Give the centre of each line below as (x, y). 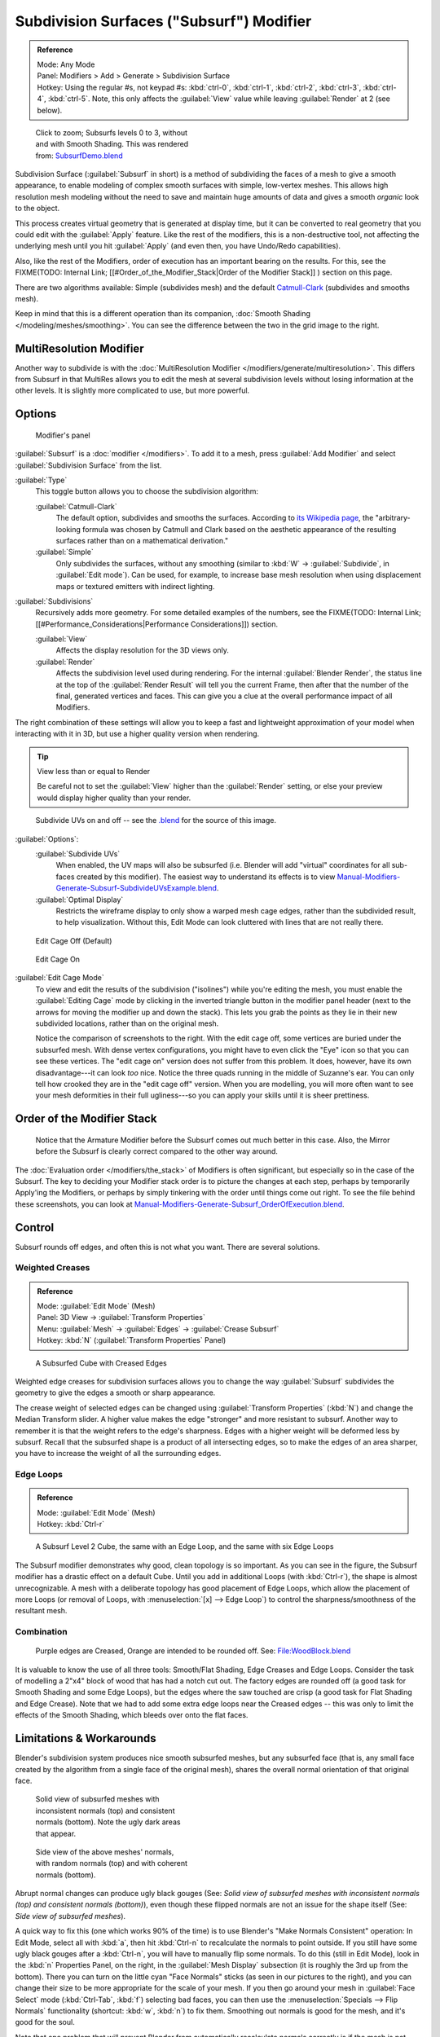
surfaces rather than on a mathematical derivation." (142, 540)
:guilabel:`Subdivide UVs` (78, 854)
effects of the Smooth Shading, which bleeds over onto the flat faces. (132, 1715)
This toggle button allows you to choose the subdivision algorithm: (147, 491)
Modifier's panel (63, 435)
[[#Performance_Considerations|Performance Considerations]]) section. (157, 624)
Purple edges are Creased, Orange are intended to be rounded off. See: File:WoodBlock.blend (193, 1651)
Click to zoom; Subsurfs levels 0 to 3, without (111, 132)
